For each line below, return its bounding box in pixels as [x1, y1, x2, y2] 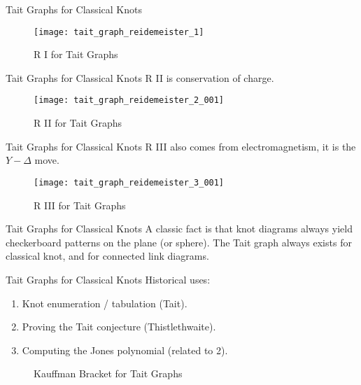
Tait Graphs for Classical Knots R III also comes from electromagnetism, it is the [6, 139, 356, 153]
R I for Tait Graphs [34, 47, 118, 62]
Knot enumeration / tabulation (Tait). [22, 295, 187, 310]
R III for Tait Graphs [34, 197, 126, 212]
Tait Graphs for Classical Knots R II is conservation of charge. [6, 70, 274, 85]
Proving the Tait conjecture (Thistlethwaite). [22, 319, 216, 334]
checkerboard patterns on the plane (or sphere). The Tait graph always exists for [6, 234, 352, 249]
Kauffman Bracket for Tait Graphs [34, 366, 183, 381]
